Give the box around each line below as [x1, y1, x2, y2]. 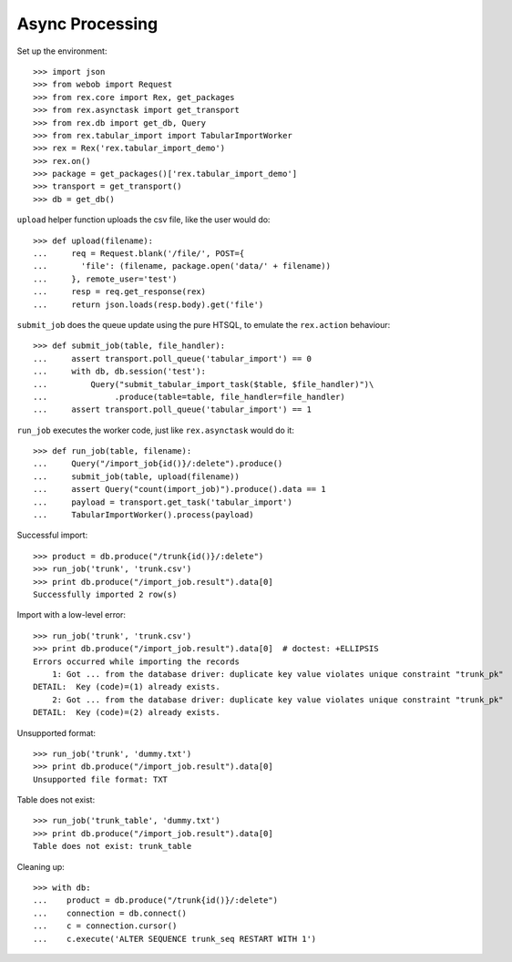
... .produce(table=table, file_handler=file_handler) [33, 392, 345, 402]
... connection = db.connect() [33, 907, 187, 918]
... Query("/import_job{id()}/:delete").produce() [33, 458, 283, 469]
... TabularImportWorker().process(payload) [33, 510, 254, 520]
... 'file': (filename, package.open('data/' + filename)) [33, 261, 332, 271]
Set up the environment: [16, 46, 108, 56]
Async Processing [16, 14, 159, 34]
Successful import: [16, 529, 88, 541]
